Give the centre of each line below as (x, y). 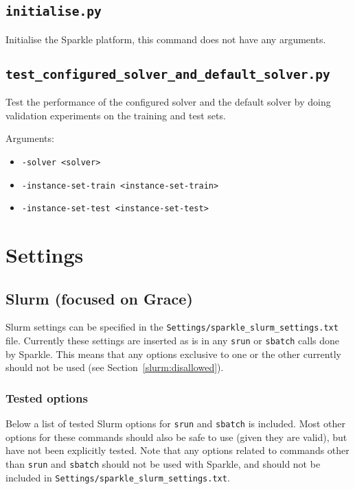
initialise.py (54, 12)
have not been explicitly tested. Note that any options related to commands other (177, 450)
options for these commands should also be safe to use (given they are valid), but (176, 437)
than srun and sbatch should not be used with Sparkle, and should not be (163, 464)
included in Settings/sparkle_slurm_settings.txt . (118, 477)
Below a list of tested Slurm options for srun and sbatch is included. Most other (176, 424)
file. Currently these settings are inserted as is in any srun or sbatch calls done (173, 341)
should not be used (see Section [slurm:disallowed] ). (115, 367)
